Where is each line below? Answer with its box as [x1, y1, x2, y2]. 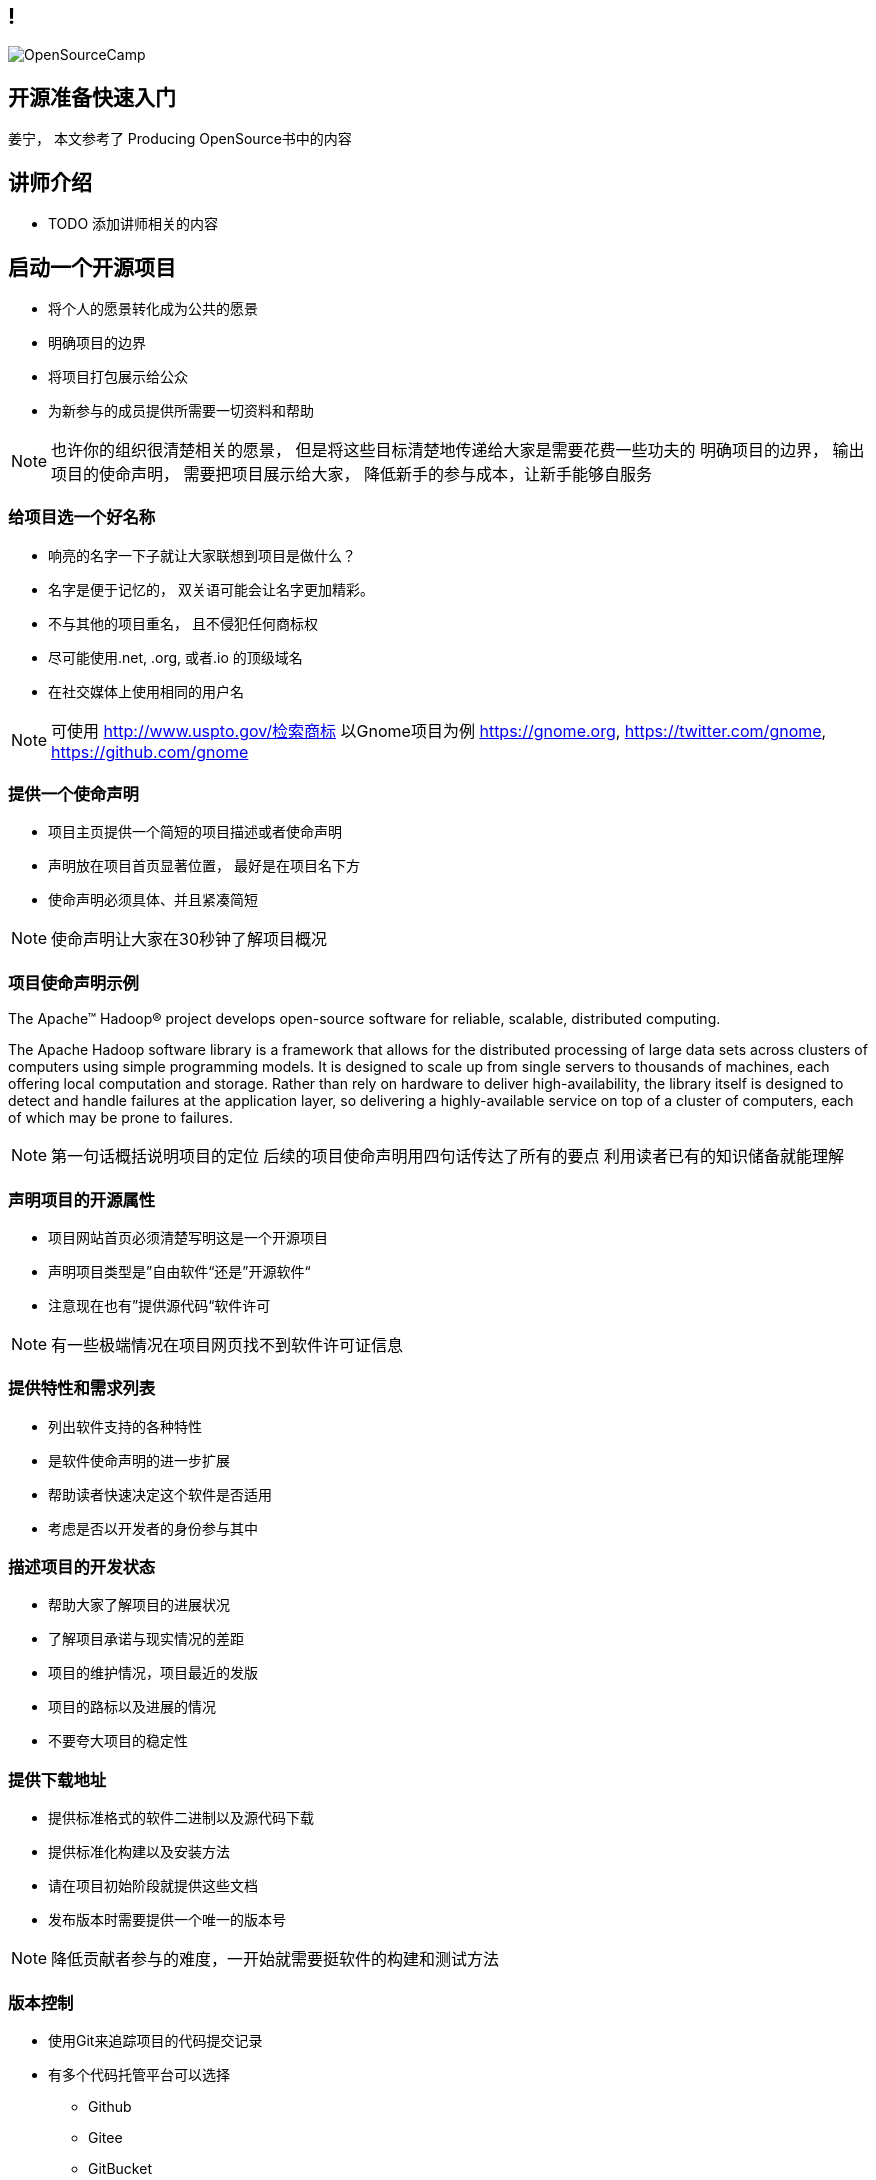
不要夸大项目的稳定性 [48, 1732, 188, 1750]
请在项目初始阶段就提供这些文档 [48, 1877, 258, 1895]
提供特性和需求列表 [8, 1378, 156, 1399]
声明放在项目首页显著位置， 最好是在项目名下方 [48, 857, 360, 875]
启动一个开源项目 [8, 254, 176, 280]
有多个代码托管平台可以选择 [48, 2065, 230, 2083]
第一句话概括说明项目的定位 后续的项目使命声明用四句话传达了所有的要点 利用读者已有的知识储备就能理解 [51, 1146, 845, 1167]
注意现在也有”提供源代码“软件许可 [48, 1296, 271, 1314]
